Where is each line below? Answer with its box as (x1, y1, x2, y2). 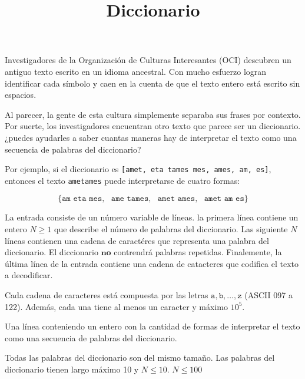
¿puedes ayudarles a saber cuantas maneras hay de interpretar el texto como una (5, 131, 297, 143)
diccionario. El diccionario (5, 246, 98, 258)
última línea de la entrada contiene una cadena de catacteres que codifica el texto (5, 257, 299, 269)
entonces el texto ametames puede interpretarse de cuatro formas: (5, 174, 240, 186)
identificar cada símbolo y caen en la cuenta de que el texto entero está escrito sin (5, 77, 300, 89)
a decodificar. (5, 269, 53, 281)
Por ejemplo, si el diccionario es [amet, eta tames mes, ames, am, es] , (5, 163, 271, 175)
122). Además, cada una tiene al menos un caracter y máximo (5, 300, 228, 312)
